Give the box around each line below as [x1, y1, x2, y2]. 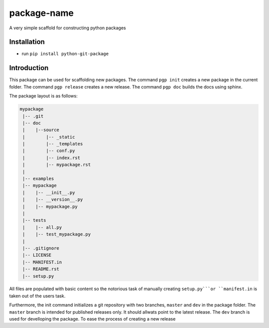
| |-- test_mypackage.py [22, 232, 91, 237]
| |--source [22, 127, 60, 133]
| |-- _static [22, 134, 75, 140]
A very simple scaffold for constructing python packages [9, 25, 127, 31]
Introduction [9, 64, 49, 72]
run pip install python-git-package [21, 51, 109, 57]
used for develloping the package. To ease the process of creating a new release [9, 316, 176, 322]
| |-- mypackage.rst [22, 162, 91, 167]
